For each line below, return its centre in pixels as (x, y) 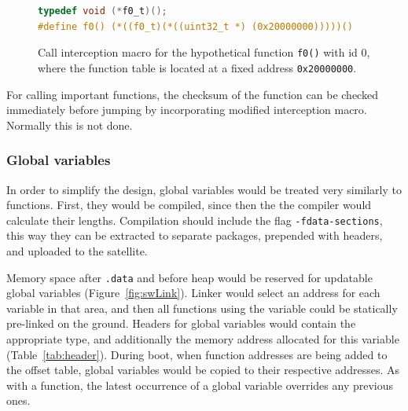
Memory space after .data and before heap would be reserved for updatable (189, 277)
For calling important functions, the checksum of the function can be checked (192, 94)
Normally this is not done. (70, 125)
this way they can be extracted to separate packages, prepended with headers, (195, 235)
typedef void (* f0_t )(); (103, 11)
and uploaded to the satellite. (77, 250)
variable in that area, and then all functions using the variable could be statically (202, 308)
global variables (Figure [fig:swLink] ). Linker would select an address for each (193, 293)
